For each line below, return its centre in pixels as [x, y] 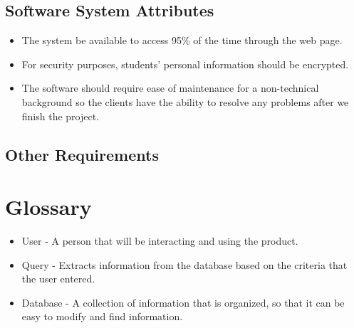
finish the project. [61, 116]
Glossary [48, 207]
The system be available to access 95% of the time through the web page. [182, 40]
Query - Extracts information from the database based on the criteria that [184, 264]
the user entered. [58, 279]
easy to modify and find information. [102, 316]
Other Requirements [82, 154]
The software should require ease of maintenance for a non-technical [170, 88]
